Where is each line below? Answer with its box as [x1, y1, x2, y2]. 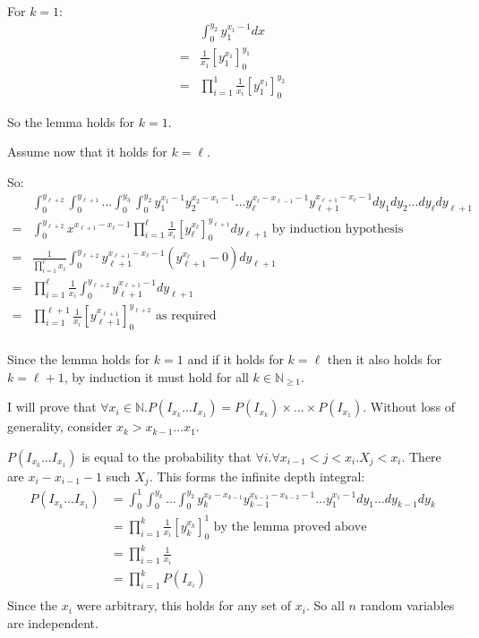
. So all [305, 596, 345, 615]
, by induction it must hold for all [64, 367, 249, 386]
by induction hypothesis [271, 222, 404, 235]
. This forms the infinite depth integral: [149, 466, 365, 485]
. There [401, 447, 441, 465]
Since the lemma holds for [7, 349, 150, 368]
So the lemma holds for [7, 112, 135, 131]
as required [156, 310, 217, 323]
